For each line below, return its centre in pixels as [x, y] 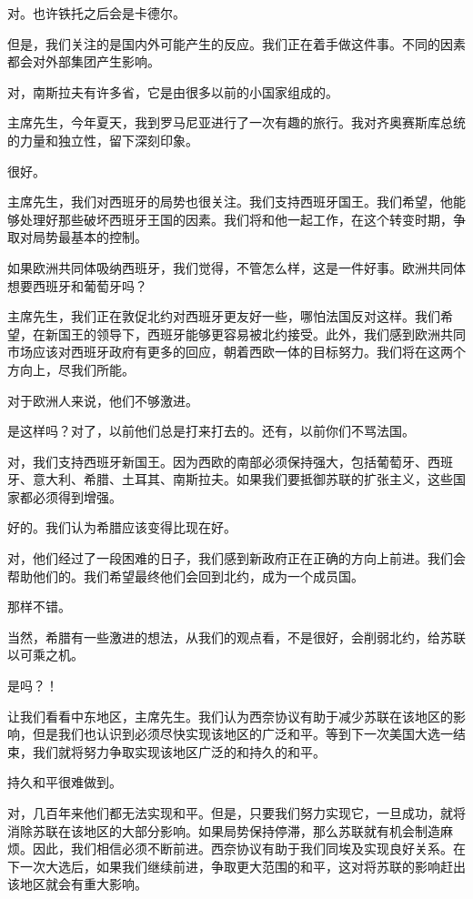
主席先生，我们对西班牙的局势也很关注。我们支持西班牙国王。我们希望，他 [230, 202]
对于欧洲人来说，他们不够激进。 [103, 400]
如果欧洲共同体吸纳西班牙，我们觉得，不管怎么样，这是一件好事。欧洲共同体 [236, 267]
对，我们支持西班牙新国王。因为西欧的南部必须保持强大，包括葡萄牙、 [217, 461]
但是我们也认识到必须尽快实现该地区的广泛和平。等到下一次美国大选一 [242, 734]
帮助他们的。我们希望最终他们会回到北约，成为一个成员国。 [186, 576]
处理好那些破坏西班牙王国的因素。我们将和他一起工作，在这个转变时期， [236, 219]
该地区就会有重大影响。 [77, 884]
